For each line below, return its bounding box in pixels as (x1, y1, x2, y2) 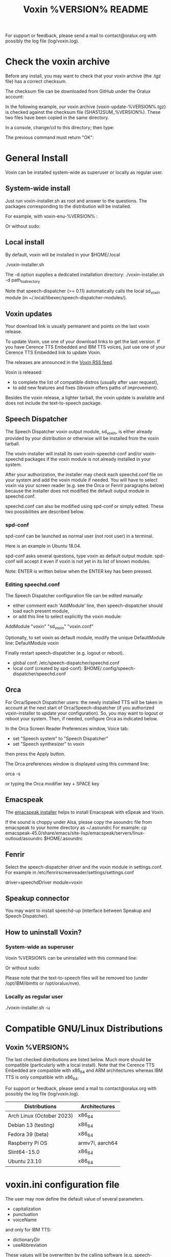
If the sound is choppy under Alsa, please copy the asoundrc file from (5, 819, 152, 825)
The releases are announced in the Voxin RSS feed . (5, 359, 113, 366)
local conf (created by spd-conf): (12, 665, 83, 672)
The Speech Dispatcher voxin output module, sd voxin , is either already (5, 428, 153, 436)
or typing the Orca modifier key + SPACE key (5, 780, 100, 786)
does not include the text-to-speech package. (5, 400, 102, 406)
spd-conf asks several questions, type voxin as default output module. (5, 553, 154, 559)
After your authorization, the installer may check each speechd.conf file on (5, 471, 163, 477)
